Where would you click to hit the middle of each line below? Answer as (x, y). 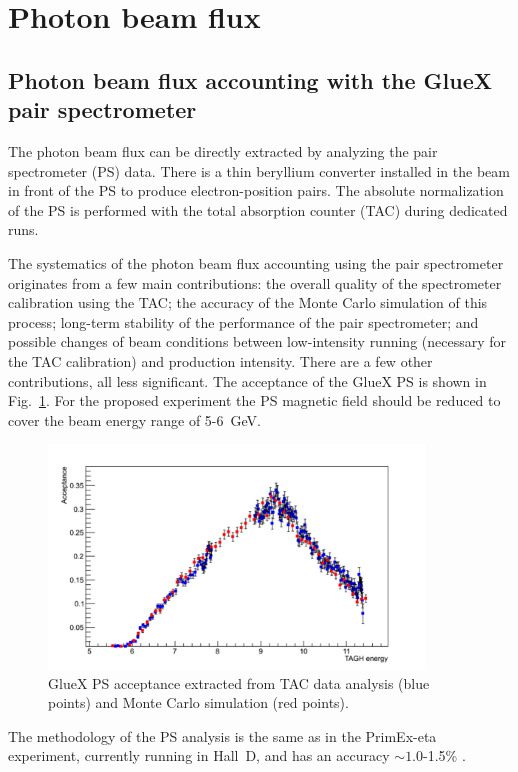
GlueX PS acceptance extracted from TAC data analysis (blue (239, 682)
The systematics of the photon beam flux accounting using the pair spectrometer (256, 262)
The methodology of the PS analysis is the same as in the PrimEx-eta (222, 735)
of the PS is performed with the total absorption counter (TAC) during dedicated (258, 209)
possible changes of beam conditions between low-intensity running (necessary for (257, 341)
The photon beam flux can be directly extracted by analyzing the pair (223, 150)
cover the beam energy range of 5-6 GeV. (134, 419)
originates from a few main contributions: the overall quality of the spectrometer (255, 282)
